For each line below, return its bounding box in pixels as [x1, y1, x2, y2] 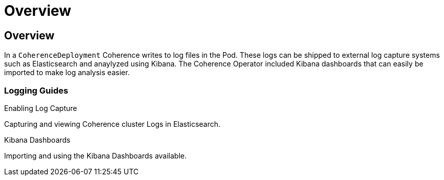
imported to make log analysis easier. [4, 68, 130, 77]
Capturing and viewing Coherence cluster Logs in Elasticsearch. [4, 119, 220, 128]
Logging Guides [4, 85, 68, 96]
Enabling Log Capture [4, 103, 77, 112]
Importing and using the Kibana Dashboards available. [4, 151, 187, 160]
